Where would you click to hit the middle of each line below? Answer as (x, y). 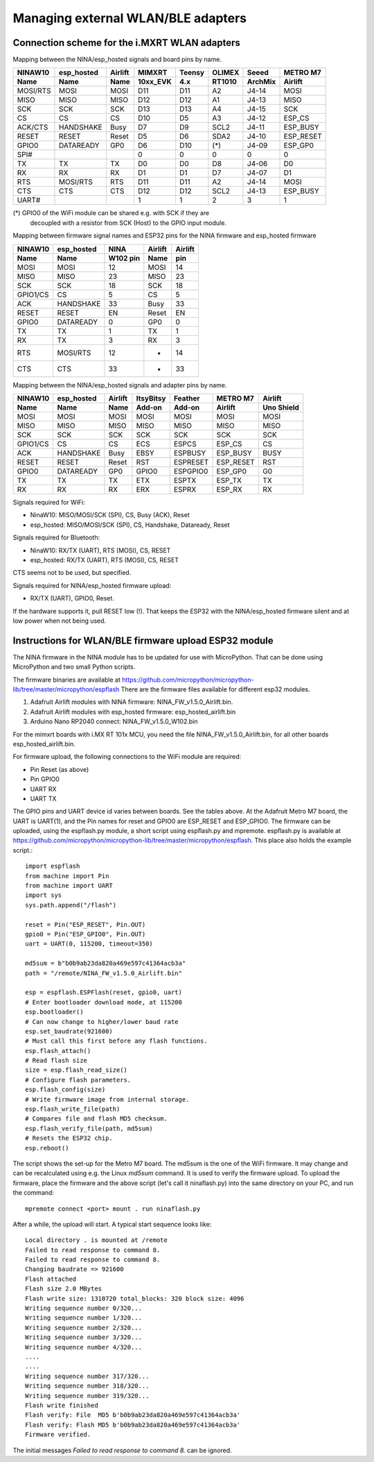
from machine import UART (69, 886)
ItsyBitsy (151, 398)
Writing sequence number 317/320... (87, 1376)
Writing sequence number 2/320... (83, 1327)
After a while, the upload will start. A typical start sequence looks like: (112, 1224)
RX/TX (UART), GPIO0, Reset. (72, 598)
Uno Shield (280, 407)
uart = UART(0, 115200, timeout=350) (89, 944)
